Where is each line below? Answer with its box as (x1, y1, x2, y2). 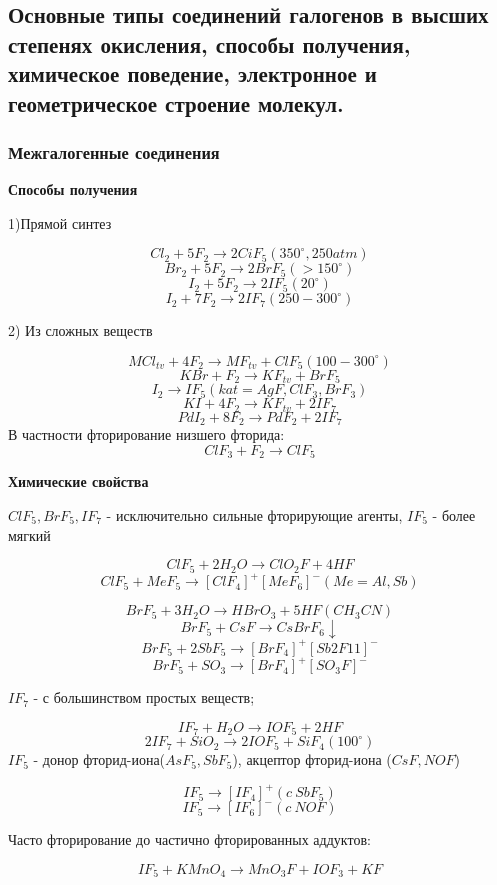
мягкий (8, 524, 51, 545)
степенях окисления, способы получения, (8, 28, 411, 59)
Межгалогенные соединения (8, 139, 220, 164)
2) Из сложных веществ (8, 320, 153, 341)
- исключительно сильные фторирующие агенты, (106, 504, 403, 525)
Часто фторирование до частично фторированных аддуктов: (8, 829, 371, 850)
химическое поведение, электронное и (8, 58, 377, 89)
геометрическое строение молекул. (8, 87, 344, 118)
